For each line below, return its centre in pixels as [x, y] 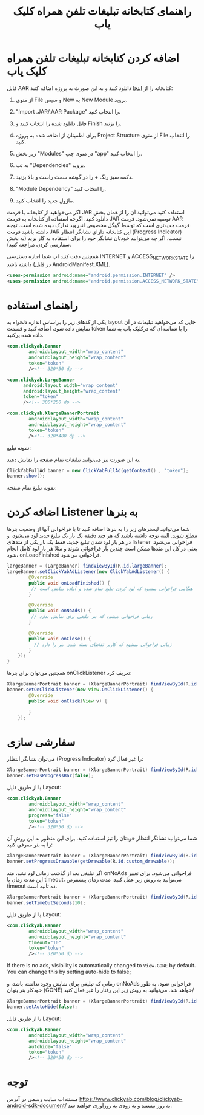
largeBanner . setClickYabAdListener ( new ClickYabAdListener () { [88, 572]
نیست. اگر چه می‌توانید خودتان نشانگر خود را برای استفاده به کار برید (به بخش [94, 238]
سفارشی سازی [41, 742]
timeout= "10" [45, 942]
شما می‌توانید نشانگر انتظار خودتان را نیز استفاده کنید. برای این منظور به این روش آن [102, 838]
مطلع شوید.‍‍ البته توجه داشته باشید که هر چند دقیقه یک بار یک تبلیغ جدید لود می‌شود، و [102, 535]
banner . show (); [26, 476]
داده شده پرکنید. [25, 335]
